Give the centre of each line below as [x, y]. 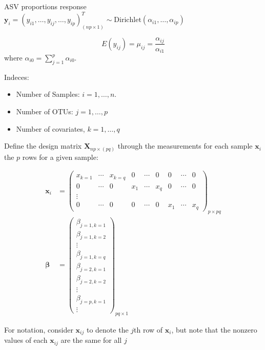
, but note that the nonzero [214, 329]
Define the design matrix [43, 146]
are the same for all [91, 340]
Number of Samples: [48, 94]
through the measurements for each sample [185, 146]
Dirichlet [128, 20]
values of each [26, 340]
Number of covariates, [50, 128]
